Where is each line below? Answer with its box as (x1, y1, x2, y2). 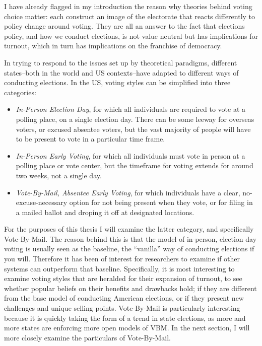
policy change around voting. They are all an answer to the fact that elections (4, 21, 245, 31)
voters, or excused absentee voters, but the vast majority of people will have (16, 123, 251, 134)
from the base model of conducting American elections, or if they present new (4, 293, 244, 303)
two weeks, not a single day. (16, 170, 102, 180)
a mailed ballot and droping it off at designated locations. (16, 206, 194, 217)
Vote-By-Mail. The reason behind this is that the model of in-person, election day (4, 233, 257, 244)
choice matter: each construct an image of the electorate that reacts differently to (4, 11, 255, 21)
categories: (4, 87, 36, 97)
